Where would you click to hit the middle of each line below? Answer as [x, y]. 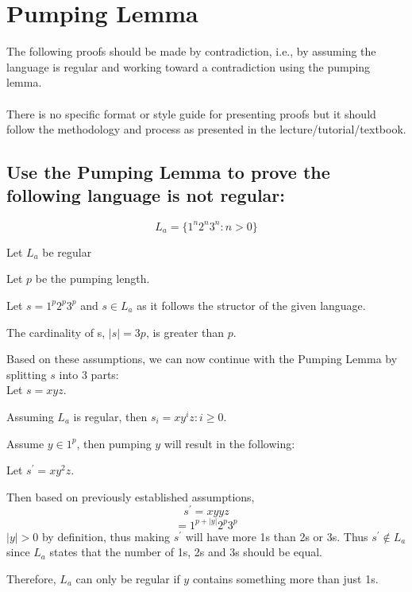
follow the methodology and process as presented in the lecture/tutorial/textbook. [206, 129]
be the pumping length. [92, 279]
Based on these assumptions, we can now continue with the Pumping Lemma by [202, 359]
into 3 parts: [89, 374]
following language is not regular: [146, 195]
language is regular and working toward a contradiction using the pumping [189, 66]
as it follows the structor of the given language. [251, 305]
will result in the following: [229, 443]
